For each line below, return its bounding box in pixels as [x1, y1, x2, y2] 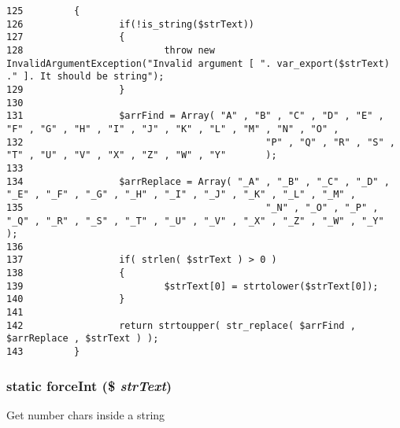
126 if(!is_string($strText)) [6, 18, 254, 30]
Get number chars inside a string [6, 406, 165, 422]
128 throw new [6, 44, 215, 56]
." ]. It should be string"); [6, 71, 165, 83]
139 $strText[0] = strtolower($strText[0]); [6, 280, 379, 292]
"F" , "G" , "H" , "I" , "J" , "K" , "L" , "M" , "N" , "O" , [6, 123, 339, 135]
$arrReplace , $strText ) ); [6, 333, 159, 345]
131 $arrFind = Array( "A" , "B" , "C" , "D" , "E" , [6, 110, 384, 122]
